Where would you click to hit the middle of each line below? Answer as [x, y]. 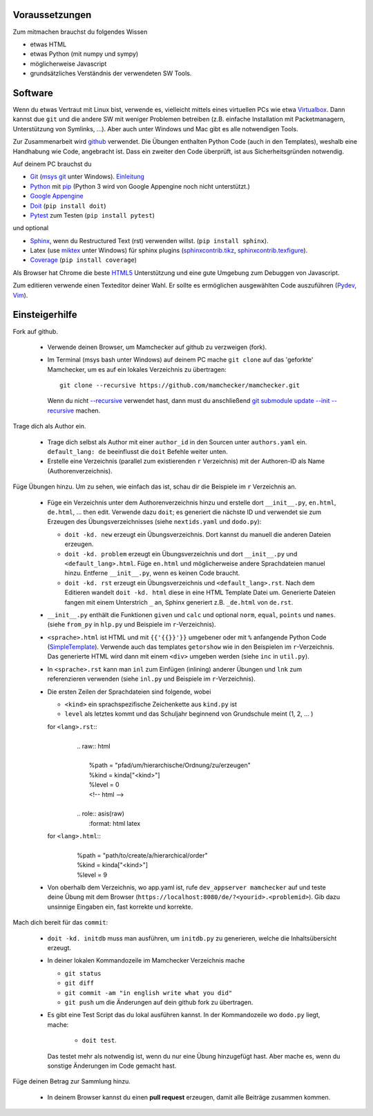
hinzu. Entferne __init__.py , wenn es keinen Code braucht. [152, 573]
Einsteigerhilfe [45, 315]
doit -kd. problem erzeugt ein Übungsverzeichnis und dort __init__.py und [181, 554]
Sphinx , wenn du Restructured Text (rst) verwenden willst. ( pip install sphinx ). [149, 240]
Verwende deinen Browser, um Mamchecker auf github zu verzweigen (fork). [157, 347]
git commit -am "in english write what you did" [149, 993]
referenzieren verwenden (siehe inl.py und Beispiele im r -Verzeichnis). [151, 679]
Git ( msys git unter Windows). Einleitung [87, 177]
